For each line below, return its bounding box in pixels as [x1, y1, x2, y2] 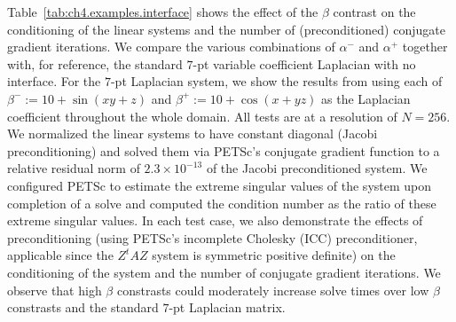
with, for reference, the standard [7, 54, 183, 73]
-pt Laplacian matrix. [169, 298, 286, 317]
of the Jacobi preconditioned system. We [206, 159, 428, 177]
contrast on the [333, 3, 416, 20]
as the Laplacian [321, 89, 411, 107]
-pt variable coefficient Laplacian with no [193, 54, 416, 73]
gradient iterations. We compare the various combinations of [7, 37, 335, 56]
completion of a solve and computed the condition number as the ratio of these [7, 193, 436, 212]
